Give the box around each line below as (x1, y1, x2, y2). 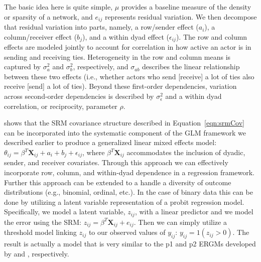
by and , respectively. (4, 248, 69, 258)
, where (82, 147, 105, 158)
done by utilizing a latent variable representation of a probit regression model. (4, 196, 244, 207)
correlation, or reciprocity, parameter (4, 100, 117, 111)
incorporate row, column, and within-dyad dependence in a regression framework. (4, 167, 255, 178)
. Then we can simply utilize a (134, 216, 227, 227)
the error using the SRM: (4, 216, 82, 227)
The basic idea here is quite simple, (4, 2, 113, 12)
